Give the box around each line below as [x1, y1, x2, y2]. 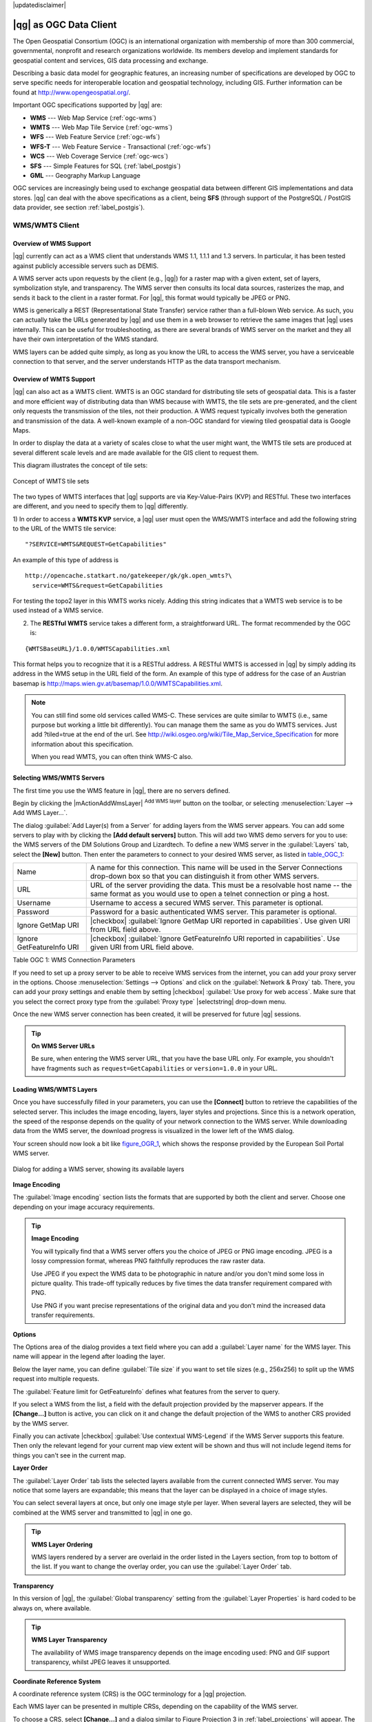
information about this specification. [31, 740, 134, 748]
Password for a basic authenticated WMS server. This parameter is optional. [90, 907, 338, 917]
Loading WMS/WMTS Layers [12, 1085, 98, 1093]
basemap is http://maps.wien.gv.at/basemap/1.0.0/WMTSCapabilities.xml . [12, 679, 223, 687]
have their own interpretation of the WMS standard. [12, 335, 158, 344]
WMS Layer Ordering [31, 1540, 93, 1548]
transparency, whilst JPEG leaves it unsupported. [31, 1658, 172, 1666]
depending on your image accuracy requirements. [12, 1203, 155, 1211]
